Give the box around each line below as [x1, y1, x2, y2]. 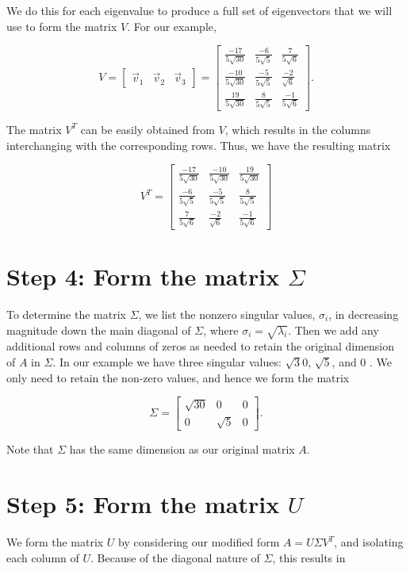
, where [203, 321, 239, 338]
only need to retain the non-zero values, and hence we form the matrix [6, 369, 350, 385]
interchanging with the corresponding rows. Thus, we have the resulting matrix [6, 136, 391, 153]
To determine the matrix [6, 306, 126, 322]
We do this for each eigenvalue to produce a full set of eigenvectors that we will [6, 2, 393, 18]
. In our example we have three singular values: [52, 353, 282, 370]
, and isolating [334, 534, 404, 550]
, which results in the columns [224, 121, 371, 137]
